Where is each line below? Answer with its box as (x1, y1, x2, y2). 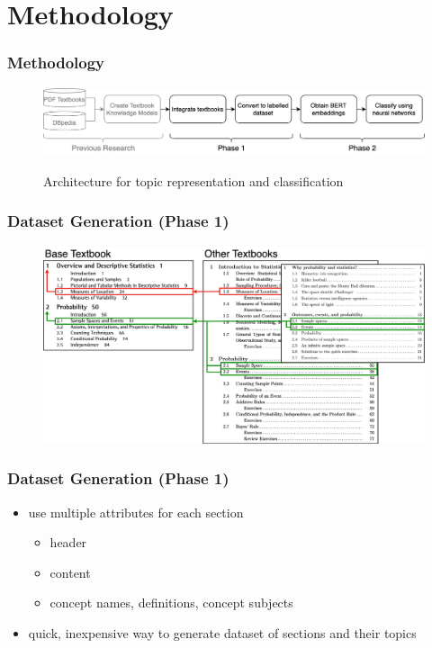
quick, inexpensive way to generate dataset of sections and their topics (28, 623, 417, 642)
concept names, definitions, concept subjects (49, 593, 293, 612)
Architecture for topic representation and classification (43, 171, 344, 190)
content (49, 562, 91, 581)
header (49, 533, 87, 552)
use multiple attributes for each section (28, 502, 244, 521)
